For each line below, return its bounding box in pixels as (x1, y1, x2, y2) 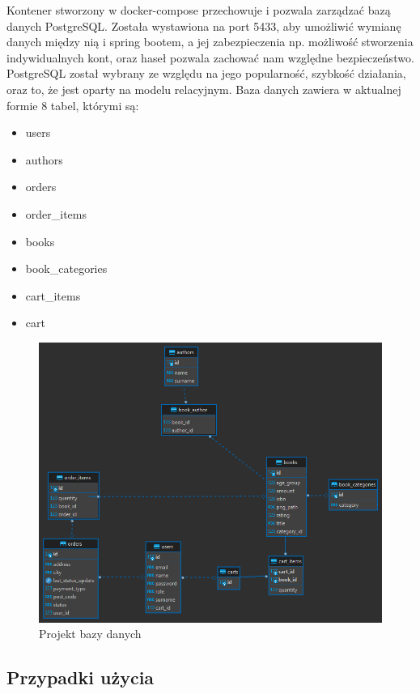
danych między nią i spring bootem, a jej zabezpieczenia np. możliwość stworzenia (6, 33, 414, 50)
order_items (25, 205, 87, 222)
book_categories (25, 260, 108, 277)
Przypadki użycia (6, 665, 155, 690)
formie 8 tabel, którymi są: (6, 96, 139, 113)
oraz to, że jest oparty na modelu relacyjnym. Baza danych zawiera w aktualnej (6, 80, 401, 97)
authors (25, 151, 63, 168)
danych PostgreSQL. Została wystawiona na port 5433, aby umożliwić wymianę (6, 17, 401, 34)
